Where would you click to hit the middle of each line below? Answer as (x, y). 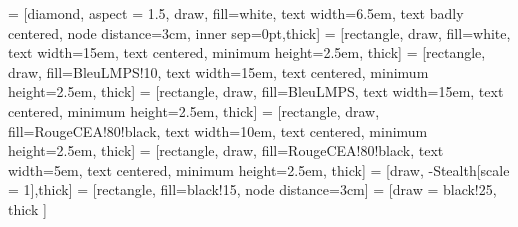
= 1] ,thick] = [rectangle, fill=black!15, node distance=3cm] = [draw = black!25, (252, 189)
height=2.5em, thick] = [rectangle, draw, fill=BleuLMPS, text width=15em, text (256, 91)
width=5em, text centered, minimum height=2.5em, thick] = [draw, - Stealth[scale (259, 169)
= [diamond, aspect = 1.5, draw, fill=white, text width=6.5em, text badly (236, 13)
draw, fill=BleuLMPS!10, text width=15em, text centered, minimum (218, 71)
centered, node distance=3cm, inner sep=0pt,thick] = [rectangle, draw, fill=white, (259, 32)
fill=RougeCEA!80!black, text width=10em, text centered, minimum (218, 130)
